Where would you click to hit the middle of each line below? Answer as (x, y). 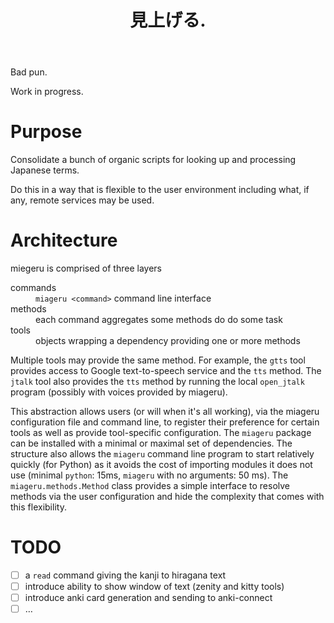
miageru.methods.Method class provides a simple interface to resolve (150, 486)
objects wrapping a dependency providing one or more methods (168, 341)
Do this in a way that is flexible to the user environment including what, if (160, 190)
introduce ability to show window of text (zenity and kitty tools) (154, 587)
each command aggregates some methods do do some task (159, 320)
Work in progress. (47, 92)
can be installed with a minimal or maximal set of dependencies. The (151, 443)
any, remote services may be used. (82, 200)
